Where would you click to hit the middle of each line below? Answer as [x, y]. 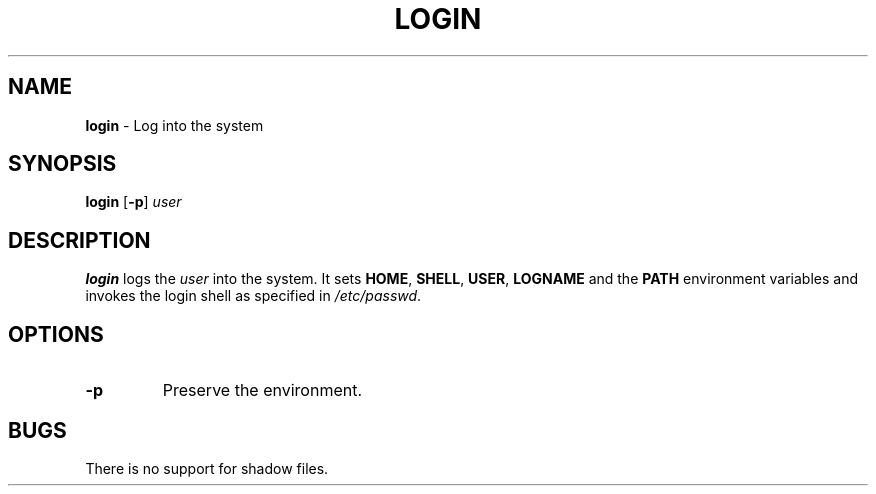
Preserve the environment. [262, 390]
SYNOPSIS [62, 164]
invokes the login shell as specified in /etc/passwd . [253, 296]
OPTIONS [56, 334]
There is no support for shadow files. [207, 468]
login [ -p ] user [133, 202]
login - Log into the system [174, 125]
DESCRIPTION [79, 240]
